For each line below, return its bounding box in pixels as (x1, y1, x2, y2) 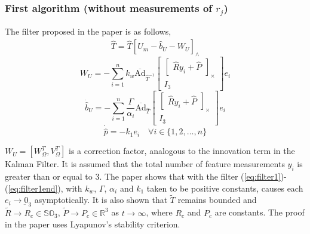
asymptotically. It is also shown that (34, 193, 168, 206)
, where (146, 206, 173, 218)
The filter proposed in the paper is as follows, (5, 25, 171, 38)
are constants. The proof (214, 206, 305, 218)
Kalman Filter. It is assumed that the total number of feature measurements (5, 158, 285, 170)
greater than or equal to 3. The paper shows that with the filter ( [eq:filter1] (5, 170, 281, 183)
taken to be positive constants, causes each (146, 181, 303, 194)
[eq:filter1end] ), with (8, 181, 82, 194)
